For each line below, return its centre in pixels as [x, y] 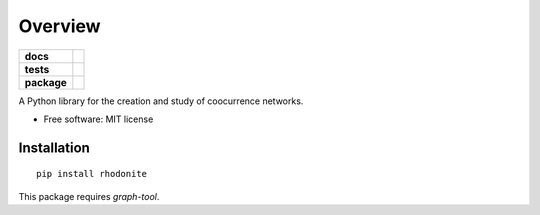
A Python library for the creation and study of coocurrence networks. [161, 101]
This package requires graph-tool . [89, 196]
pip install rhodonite [92, 174]
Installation [54, 147]
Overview [59, 26]
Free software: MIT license [98, 119]
